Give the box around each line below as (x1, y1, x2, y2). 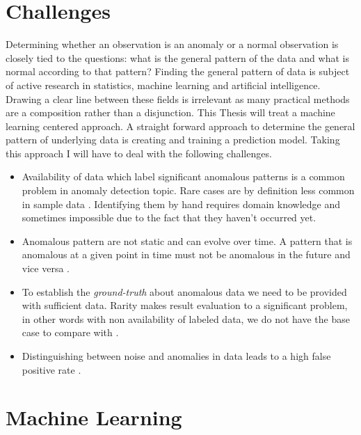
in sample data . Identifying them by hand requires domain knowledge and (22, 196, 341, 211)
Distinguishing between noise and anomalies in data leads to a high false (22, 349, 331, 363)
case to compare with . (22, 325, 119, 340)
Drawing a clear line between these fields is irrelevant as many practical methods (6, 91, 350, 106)
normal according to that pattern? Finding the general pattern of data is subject (6, 64, 350, 79)
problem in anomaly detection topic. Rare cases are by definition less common (22, 183, 355, 198)
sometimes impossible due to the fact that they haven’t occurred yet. (22, 210, 316, 225)
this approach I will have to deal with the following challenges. (6, 145, 272, 160)
